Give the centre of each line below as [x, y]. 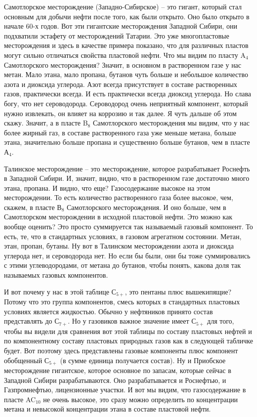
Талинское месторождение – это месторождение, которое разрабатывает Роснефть [127, 168]
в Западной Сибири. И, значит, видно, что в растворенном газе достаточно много [127, 178]
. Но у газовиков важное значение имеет [128, 321]
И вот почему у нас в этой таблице [57, 291]
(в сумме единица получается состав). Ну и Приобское [143, 360]
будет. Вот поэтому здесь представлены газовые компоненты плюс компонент [121, 350]
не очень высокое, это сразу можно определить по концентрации [141, 399]
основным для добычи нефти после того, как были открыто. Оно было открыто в [127, 16]
